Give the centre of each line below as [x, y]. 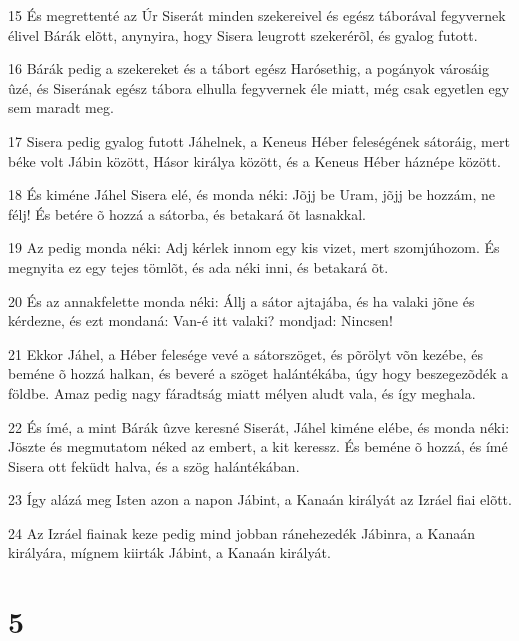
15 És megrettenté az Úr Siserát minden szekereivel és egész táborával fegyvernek [257, 15]
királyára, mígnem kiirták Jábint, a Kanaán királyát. [169, 552]
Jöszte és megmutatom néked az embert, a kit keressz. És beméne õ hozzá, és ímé [258, 446]
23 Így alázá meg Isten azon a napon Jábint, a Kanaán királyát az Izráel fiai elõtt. [260, 499]
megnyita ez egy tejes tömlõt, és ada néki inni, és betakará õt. [198, 266]
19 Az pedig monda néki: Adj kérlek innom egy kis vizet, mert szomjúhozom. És [254, 247]
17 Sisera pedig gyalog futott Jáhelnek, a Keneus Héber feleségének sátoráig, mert [259, 140]
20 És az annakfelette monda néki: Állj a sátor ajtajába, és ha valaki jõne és [241, 300]
